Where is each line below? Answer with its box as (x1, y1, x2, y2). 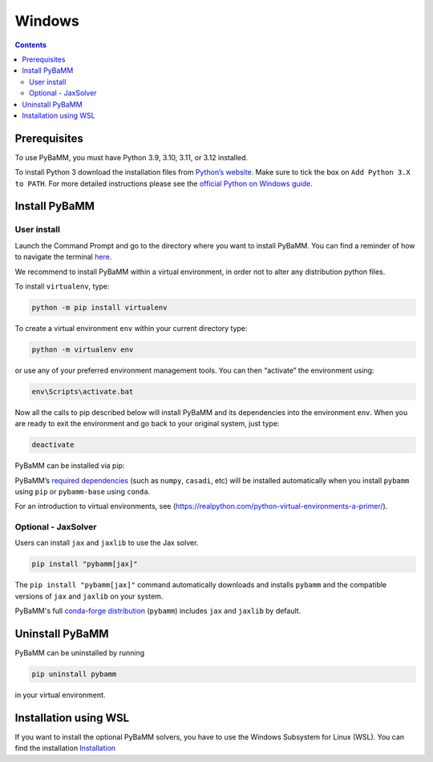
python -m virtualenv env (31, 345, 134, 354)
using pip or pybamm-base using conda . (14, 486, 151, 496)
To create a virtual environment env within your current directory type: (14, 323, 248, 333)
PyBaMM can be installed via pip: (14, 461, 125, 470)
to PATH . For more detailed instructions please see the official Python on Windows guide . (14, 179, 313, 188)
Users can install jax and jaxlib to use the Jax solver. (14, 538, 199, 548)
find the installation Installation (14, 744, 116, 753)
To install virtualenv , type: (14, 281, 110, 291)
